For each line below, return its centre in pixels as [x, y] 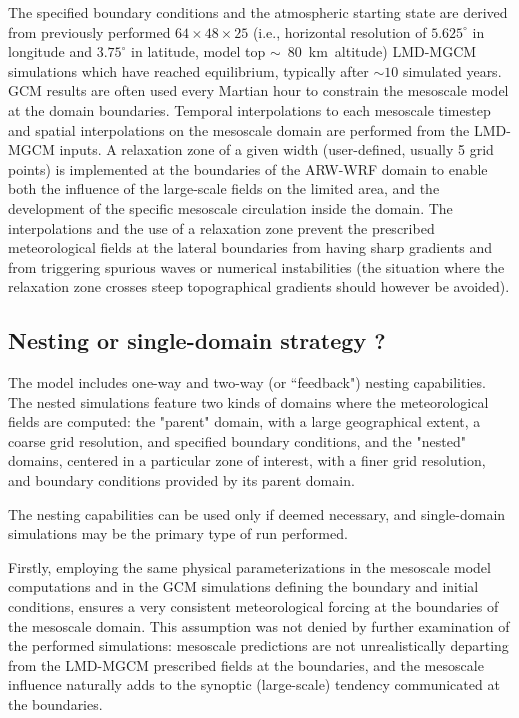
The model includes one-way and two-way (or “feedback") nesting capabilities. [247, 382]
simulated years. [452, 70]
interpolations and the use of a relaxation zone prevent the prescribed [221, 227]
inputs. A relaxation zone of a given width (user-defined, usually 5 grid [276, 149]
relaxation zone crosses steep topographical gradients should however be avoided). [259, 286]
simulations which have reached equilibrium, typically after [188, 70]
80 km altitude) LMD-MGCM [382, 51]
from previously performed [89, 31]
